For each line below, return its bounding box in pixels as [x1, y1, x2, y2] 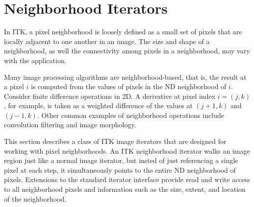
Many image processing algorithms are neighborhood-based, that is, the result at [4, 71, 247, 82]
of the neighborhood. [4, 193, 67, 204]
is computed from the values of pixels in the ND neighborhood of [31, 81, 227, 92]
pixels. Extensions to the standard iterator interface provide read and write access [4, 174, 250, 184]
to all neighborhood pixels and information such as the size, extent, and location [4, 184, 246, 194]
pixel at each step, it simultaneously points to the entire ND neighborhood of [4, 164, 236, 175]
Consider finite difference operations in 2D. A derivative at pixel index [4, 91, 216, 101]
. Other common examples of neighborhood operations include [37, 110, 224, 120]
